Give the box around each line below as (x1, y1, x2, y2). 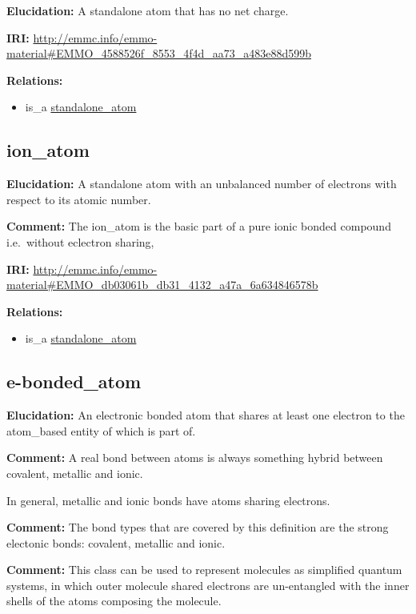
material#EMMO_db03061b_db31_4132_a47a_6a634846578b (6, 276, 318, 293)
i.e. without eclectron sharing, (6, 233, 154, 250)
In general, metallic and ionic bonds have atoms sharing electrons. (6, 492, 330, 508)
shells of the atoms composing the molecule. (6, 592, 222, 609)
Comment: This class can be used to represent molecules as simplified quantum (6, 561, 402, 578)
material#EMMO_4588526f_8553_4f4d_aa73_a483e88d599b (6, 45, 311, 62)
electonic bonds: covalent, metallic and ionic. (6, 534, 226, 551)
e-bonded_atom (6, 369, 142, 394)
